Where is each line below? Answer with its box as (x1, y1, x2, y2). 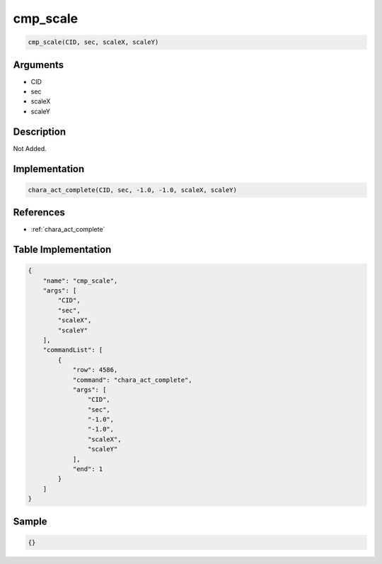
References (13, 206, 65, 219)
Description (13, 125, 66, 137)
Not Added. (13, 144, 47, 152)
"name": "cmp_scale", (42, 276, 118, 285)
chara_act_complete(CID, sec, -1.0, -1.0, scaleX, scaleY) (28, 186, 237, 194)
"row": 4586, (72, 366, 118, 374)
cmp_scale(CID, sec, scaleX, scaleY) (28, 38, 159, 46)
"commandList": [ (42, 346, 103, 354)
